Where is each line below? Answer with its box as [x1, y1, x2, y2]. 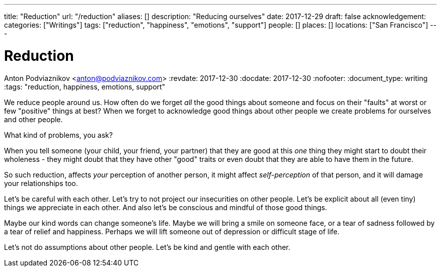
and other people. [4, 115, 63, 124]
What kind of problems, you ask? [4, 130, 113, 139]
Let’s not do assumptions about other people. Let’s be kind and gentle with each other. [4, 242, 290, 251]
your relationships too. [4, 178, 78, 188]
